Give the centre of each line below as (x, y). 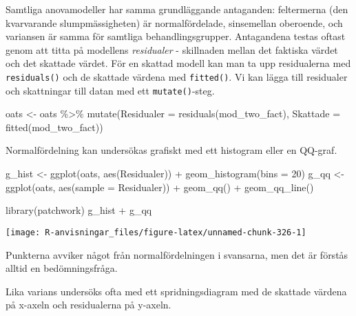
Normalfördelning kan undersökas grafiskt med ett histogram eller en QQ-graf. (171, 150)
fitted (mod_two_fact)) (54, 127)
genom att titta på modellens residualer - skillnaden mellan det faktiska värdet (172, 49)
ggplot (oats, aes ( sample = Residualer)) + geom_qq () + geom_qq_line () (160, 187)
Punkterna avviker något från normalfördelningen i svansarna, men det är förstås (177, 254)
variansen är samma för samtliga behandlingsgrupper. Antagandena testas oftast (176, 36)
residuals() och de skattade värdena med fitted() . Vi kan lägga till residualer (177, 76)
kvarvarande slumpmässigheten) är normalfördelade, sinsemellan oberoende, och (174, 22)
